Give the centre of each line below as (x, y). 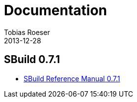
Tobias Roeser (27, 32)
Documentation (56, 10)
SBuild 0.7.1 (32, 60)
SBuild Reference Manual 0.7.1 (72, 78)
